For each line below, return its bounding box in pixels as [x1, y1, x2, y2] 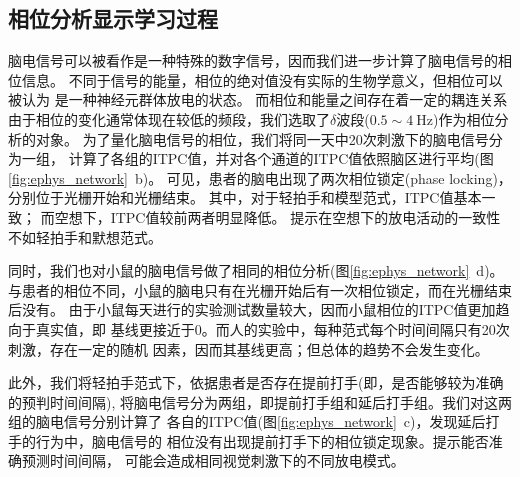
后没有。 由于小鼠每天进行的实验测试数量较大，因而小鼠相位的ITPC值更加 [8, 299, 496, 320]
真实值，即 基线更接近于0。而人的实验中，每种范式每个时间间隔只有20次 [35, 318, 510, 339]
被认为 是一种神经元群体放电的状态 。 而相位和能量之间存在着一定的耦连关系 [8, 89, 508, 110]
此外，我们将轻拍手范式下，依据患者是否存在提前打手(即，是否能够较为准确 [8, 372, 504, 393]
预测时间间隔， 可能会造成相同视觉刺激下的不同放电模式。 [21, 450, 405, 471]
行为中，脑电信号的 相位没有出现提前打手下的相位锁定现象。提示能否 [35, 430, 489, 451]
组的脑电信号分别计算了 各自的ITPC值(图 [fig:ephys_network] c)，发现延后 [8, 411, 486, 432]
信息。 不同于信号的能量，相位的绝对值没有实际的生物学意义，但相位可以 [21, 69, 503, 90]
